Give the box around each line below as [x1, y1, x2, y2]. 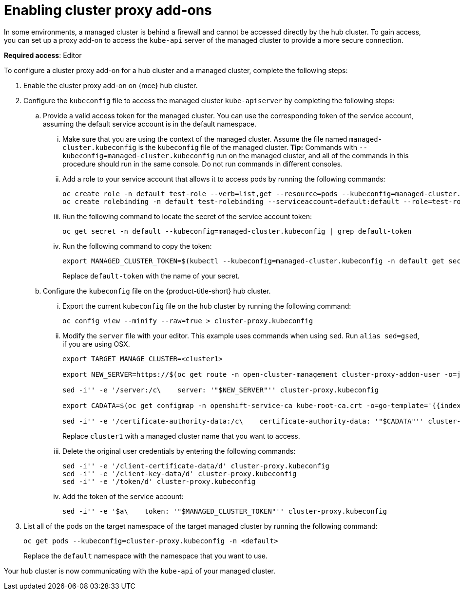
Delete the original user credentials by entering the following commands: [62, 446, 296, 455]
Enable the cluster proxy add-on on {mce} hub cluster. [23, 81, 198, 90]
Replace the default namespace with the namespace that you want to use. [23, 551, 268, 560]
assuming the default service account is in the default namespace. [43, 119, 256, 128]
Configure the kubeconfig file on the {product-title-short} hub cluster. [43, 286, 271, 295]
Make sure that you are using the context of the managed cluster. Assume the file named [62, 134, 347, 143]
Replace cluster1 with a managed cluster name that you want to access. [62, 431, 300, 440]
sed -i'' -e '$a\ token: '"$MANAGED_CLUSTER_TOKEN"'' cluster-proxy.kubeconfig [62, 507, 387, 515]
